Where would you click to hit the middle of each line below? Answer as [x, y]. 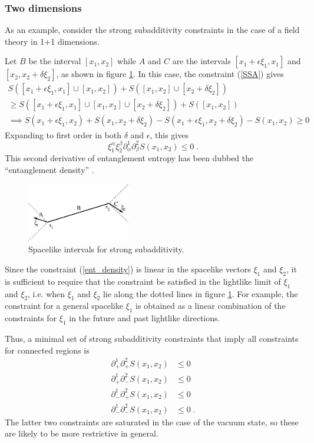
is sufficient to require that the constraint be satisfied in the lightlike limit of [143, 281]
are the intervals [201, 61]
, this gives [169, 134]
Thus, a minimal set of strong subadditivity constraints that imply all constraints [152, 339]
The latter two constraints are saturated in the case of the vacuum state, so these [152, 422]
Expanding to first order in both [63, 134]
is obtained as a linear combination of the [211, 306]
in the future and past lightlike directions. [145, 318]
